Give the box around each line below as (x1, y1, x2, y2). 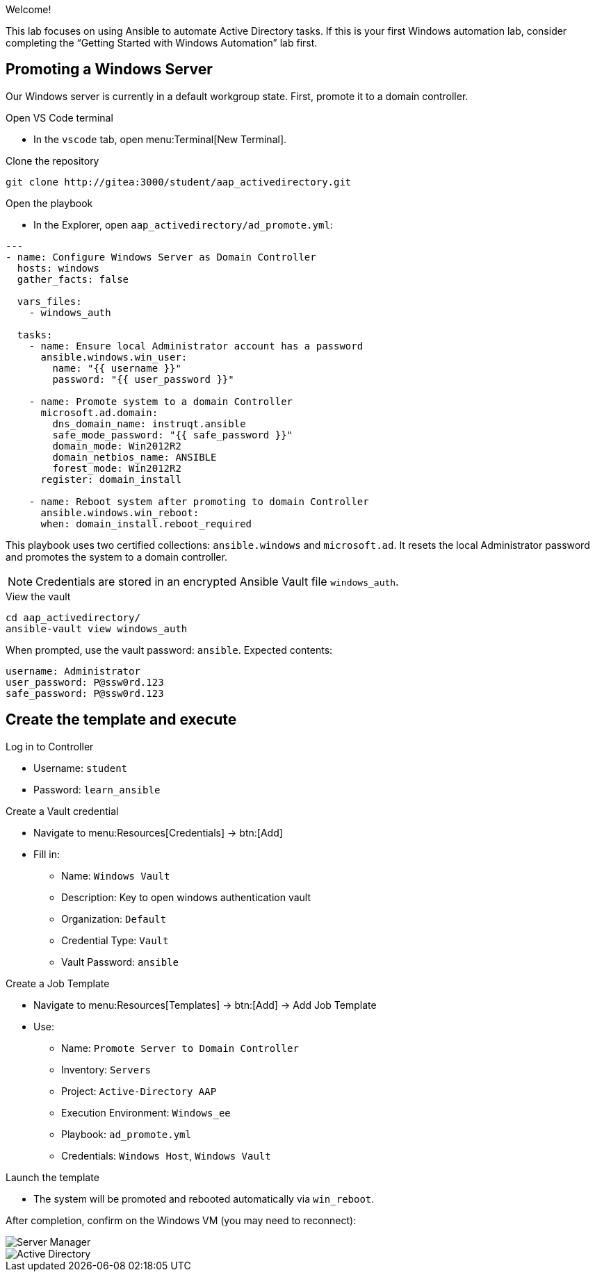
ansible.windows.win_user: (40, 351, 188, 363)
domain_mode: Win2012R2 (52, 440, 181, 452)
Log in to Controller (6, 740, 94, 752)
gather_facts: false (17, 273, 129, 285)
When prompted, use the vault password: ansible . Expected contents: (6, 643, 333, 656)
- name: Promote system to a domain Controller (28, 395, 293, 407)
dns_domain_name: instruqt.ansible (52, 418, 246, 429)
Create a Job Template (6, 977, 110, 989)
